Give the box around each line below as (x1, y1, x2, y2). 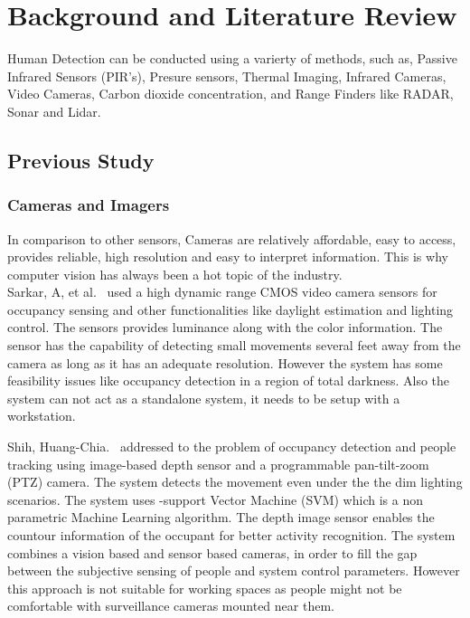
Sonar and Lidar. (7, 101, 101, 120)
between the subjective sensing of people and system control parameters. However (7, 561, 460, 580)
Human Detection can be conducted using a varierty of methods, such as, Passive (7, 49, 457, 68)
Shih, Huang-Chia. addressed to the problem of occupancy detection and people (7, 437, 456, 456)
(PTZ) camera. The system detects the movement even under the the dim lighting (7, 472, 463, 491)
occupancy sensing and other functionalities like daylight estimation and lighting (7, 299, 454, 319)
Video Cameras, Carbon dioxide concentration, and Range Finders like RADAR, (7, 84, 454, 103)
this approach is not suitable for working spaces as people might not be (7, 578, 402, 597)
